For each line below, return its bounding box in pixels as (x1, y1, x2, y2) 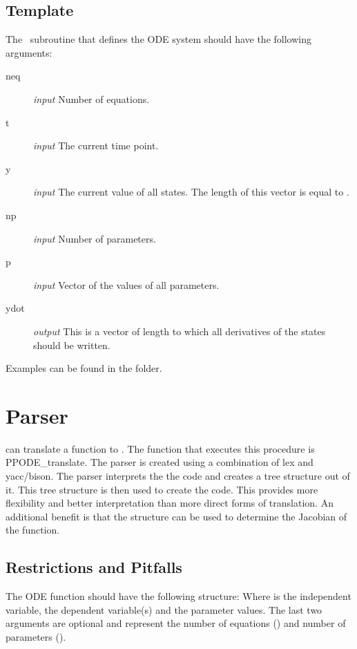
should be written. (33, 337, 110, 352)
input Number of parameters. (33, 231, 156, 245)
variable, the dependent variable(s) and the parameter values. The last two (6, 602, 322, 617)
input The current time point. (33, 138, 159, 153)
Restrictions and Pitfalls (6, 556, 182, 578)
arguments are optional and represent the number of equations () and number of (6, 616, 346, 630)
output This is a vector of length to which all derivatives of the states (33, 323, 326, 338)
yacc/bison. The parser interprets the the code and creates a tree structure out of (6, 469, 350, 483)
